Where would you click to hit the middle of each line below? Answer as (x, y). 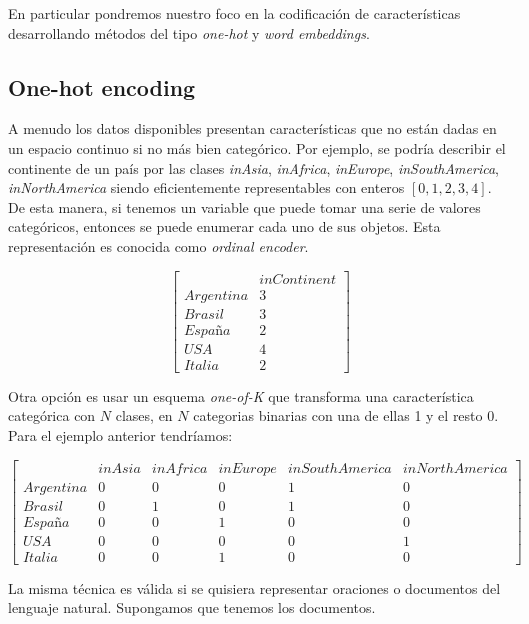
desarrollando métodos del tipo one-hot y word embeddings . (189, 32)
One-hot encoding (102, 86)
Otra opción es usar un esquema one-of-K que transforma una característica (241, 395)
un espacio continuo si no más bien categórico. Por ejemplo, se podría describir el (257, 147)
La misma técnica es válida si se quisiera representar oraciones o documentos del (254, 587)
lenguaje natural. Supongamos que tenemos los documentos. (192, 607)
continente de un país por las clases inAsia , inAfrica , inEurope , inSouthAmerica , (254, 167)
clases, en (144, 415)
